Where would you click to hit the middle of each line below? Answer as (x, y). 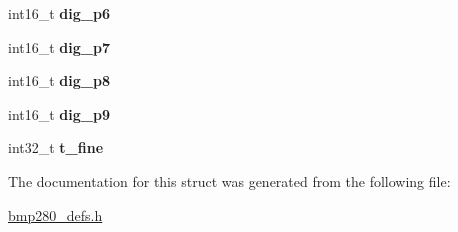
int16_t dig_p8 (59, 80)
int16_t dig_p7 (59, 46)
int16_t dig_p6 (59, 13)
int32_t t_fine (56, 147)
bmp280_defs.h (55, 214)
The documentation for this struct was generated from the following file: (229, 180)
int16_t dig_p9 (59, 113)
